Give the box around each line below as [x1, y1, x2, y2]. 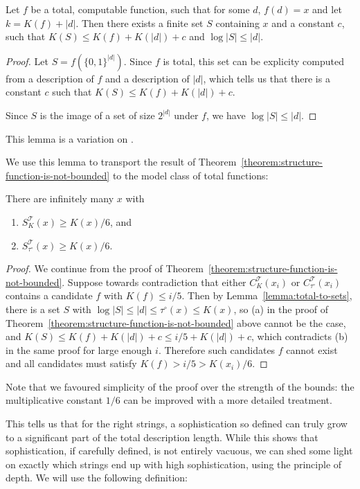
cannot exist [286, 342, 338, 357]
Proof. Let [6, 53, 48, 68]
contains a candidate [6, 288, 93, 303]
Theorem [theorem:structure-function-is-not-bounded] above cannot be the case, [6, 315, 346, 330]
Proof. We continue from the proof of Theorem [6, 261, 204, 276]
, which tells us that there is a [203, 71, 330, 85]
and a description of [105, 71, 190, 85]
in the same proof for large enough [6, 342, 152, 357]
